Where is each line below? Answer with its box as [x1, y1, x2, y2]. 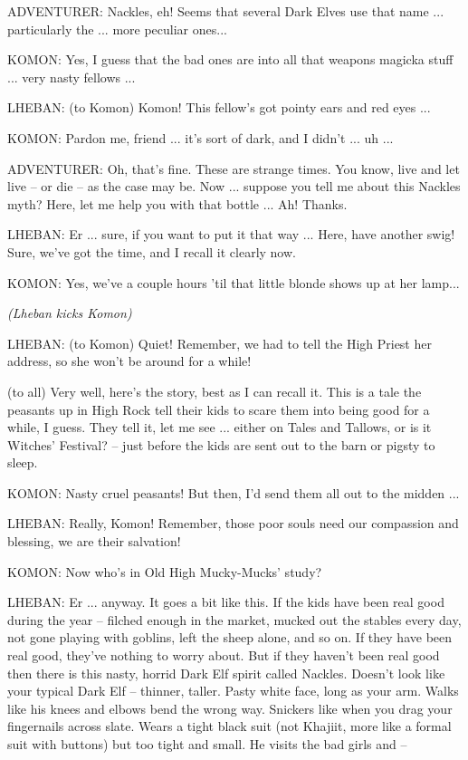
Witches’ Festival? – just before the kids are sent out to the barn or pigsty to [7, 435, 435, 454]
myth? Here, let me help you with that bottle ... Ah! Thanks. [7, 194, 348, 213]
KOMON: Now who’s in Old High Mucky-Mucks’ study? [7, 562, 322, 581]
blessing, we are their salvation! [7, 532, 181, 551]
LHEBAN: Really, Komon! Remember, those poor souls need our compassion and [7, 514, 459, 533]
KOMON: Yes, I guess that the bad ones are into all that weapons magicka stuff [7, 50, 454, 69]
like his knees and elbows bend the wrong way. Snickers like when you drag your [7, 698, 453, 717]
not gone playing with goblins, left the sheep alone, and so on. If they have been [7, 628, 453, 647]
